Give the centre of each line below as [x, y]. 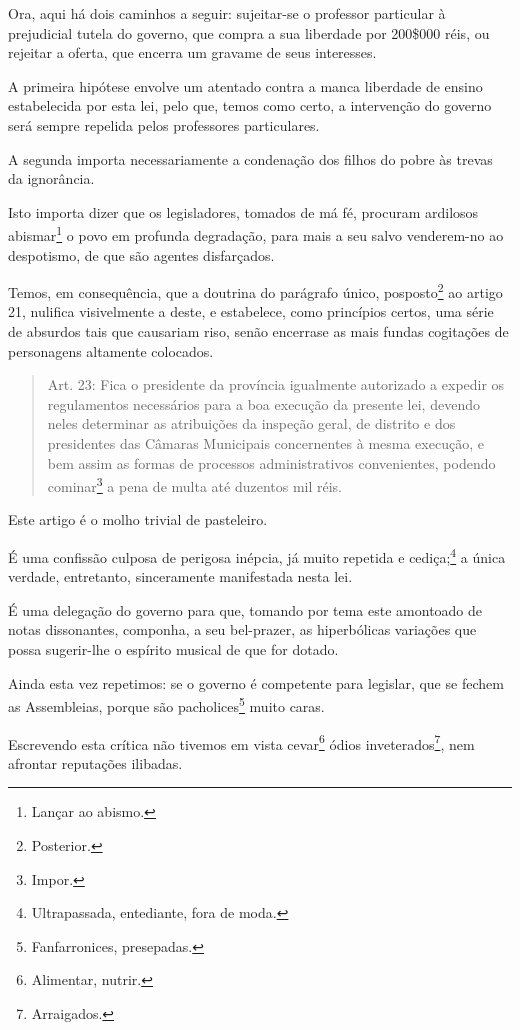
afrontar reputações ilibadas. [95, 762]
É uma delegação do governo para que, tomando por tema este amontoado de [245, 609]
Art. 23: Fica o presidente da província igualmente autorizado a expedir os [276, 384]
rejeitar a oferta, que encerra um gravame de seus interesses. [192, 52]
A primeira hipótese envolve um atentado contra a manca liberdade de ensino [245, 85]
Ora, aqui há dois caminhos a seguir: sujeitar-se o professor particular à [227, 13]
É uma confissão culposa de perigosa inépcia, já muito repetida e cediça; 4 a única [257, 555]
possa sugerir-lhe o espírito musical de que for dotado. [173, 649]
